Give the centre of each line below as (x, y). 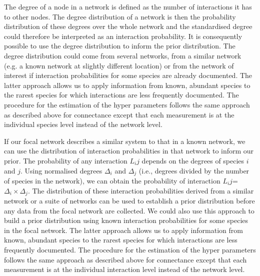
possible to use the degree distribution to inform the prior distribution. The (120, 46)
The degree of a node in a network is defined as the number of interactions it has (128, 6)
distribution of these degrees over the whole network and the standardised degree (128, 26)
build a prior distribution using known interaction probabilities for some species (126, 220)
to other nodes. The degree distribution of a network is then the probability (120, 16)
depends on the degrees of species (193, 160)
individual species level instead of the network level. (83, 124)
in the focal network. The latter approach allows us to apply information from (123, 230)
